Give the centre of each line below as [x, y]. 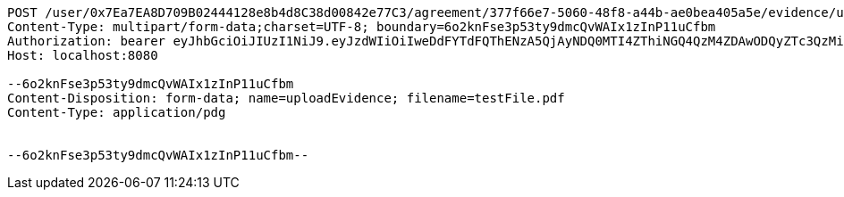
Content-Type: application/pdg [117, 112]
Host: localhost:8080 [83, 55]
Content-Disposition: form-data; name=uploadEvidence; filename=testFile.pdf [286, 98]
